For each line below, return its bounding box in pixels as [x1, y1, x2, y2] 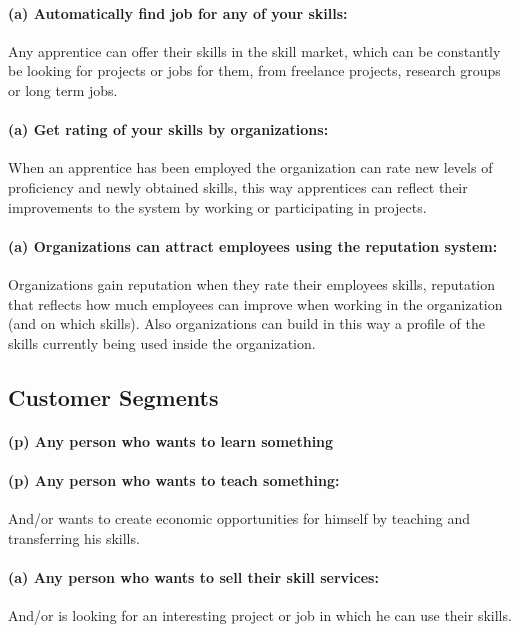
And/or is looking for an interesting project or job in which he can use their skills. [8, 605, 512, 626]
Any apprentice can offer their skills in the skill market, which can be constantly [8, 40, 501, 61]
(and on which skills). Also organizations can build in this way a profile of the [8, 313, 485, 334]
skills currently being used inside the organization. [8, 332, 316, 353]
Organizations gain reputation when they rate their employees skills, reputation [8, 273, 496, 294]
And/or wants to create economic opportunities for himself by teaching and [8, 508, 470, 529]
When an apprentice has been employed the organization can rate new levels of [8, 157, 493, 178]
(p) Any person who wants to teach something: [8, 469, 340, 490]
